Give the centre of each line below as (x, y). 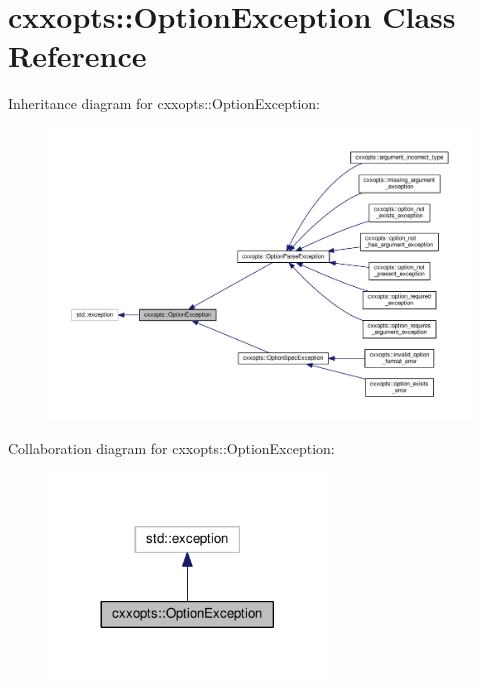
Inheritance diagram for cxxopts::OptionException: (164, 103)
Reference (77, 55)
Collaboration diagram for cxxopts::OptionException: (171, 448)
